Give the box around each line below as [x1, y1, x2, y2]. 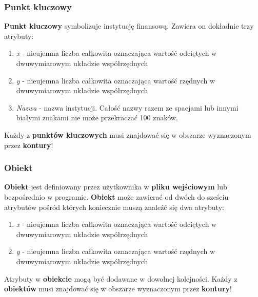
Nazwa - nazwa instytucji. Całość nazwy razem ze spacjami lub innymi [16, 102, 239, 113]
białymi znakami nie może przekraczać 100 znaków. [16, 112, 178, 123]
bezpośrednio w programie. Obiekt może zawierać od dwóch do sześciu [4, 191, 229, 202]
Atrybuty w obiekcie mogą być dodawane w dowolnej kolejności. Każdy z [4, 273, 237, 284]
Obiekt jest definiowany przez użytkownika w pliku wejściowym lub [4, 181, 227, 192]
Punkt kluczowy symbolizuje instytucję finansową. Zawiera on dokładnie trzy [4, 20, 254, 31]
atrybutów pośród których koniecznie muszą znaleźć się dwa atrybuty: [4, 201, 224, 212]
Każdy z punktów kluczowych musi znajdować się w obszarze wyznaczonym [4, 129, 251, 140]
